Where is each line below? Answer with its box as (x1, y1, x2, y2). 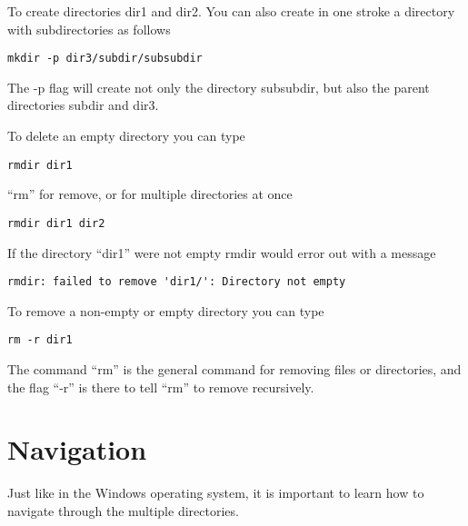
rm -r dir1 (7, 333, 73, 347)
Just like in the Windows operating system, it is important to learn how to (7, 483, 424, 502)
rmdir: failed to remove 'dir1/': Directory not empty (7, 275, 346, 289)
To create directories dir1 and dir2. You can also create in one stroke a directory (7, 2, 455, 20)
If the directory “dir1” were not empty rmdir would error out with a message (7, 243, 436, 262)
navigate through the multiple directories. (7, 501, 239, 520)
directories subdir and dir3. (7, 95, 159, 114)
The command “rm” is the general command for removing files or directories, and (7, 360, 462, 379)
